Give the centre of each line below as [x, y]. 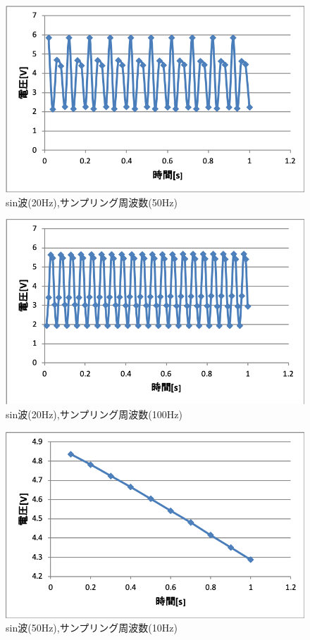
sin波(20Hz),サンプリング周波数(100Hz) [94, 414]
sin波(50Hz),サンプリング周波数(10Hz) [92, 628]
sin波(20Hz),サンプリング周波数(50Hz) [92, 202]
